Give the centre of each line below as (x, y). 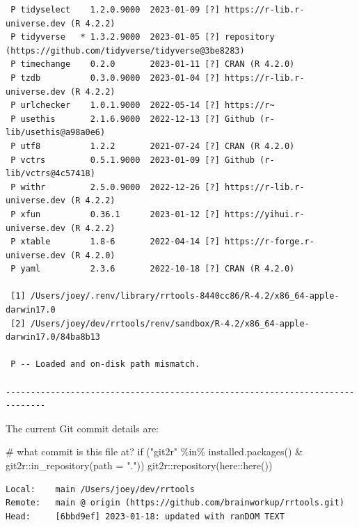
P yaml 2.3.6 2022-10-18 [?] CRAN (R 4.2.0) (153, 269)
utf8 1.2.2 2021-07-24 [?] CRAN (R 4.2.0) (158, 146)
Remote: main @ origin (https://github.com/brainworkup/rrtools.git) (175, 503)
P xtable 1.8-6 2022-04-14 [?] (115, 242)
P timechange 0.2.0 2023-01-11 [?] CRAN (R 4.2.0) (153, 64)
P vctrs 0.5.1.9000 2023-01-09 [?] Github (133, 160)
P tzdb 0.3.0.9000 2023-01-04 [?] (115, 78)
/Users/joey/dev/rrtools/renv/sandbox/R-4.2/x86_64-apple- (170, 323)
